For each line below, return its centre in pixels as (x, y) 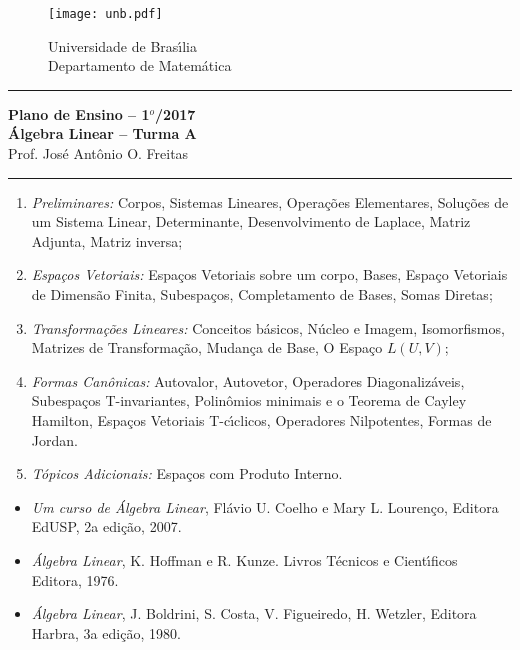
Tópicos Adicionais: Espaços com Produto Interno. (187, 473)
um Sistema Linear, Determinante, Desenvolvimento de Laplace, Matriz (251, 221)
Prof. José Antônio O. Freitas (98, 153)
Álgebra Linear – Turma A (102, 133)
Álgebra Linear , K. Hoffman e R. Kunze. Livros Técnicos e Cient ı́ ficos (244, 559)
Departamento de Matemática (140, 65)
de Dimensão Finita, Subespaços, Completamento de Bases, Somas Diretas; (262, 294)
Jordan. (54, 439)
